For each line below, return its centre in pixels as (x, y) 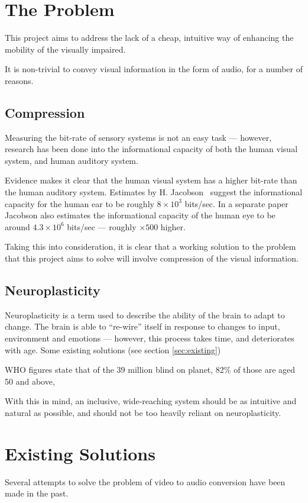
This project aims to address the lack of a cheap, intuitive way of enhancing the (149, 38)
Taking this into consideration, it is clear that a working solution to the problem (150, 246)
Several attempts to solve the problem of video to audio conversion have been (145, 481)
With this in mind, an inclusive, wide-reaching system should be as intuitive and (151, 401)
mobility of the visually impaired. (65, 49)
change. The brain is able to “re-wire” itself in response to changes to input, (142, 326)
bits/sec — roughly (102, 226)
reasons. (19, 80)
